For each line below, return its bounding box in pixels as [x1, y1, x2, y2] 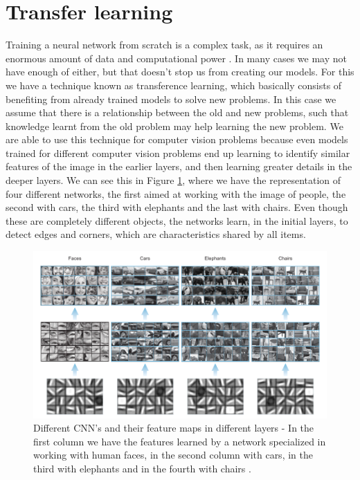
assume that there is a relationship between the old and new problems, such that [6, 105, 349, 120]
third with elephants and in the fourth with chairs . [33, 461, 251, 475]
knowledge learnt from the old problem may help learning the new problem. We [6, 118, 343, 133]
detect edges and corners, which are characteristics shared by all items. [6, 227, 306, 241]
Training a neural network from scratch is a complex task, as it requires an [6, 37, 323, 52]
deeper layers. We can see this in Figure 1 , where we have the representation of [6, 173, 341, 187]
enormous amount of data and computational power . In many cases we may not [6, 50, 347, 65]
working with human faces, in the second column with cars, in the [33, 447, 313, 462]
